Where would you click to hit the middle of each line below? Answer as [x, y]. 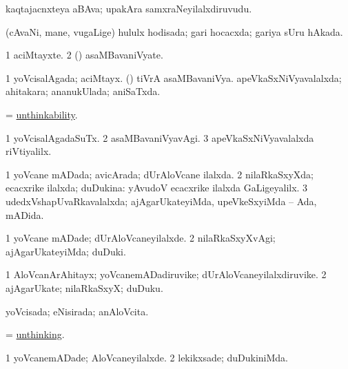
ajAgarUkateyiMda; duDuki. [66, 251]
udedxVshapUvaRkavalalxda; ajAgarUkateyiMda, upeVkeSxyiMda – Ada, [161, 201]
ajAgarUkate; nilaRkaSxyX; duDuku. [84, 287]
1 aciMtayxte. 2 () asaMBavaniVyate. [84, 55]
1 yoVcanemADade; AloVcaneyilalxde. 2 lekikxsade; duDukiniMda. [147, 357]
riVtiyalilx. [29, 151]
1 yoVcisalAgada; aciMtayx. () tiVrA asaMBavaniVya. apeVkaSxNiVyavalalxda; [174, 77]
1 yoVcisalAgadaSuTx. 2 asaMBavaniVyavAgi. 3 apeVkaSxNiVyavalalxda [160, 137]
